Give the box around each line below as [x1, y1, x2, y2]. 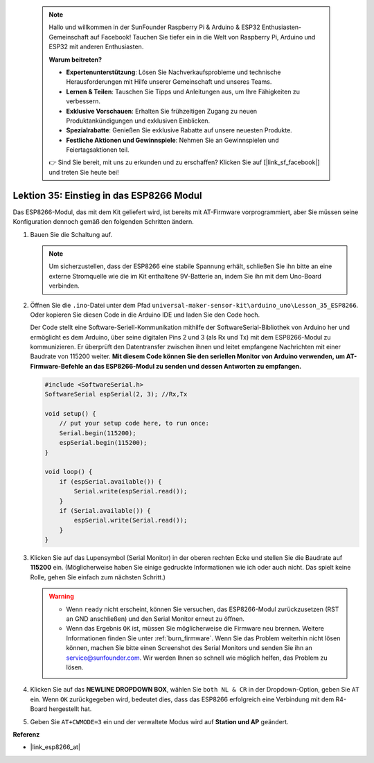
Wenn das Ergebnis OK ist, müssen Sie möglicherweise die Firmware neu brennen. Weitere [66, 624, 325, 633]
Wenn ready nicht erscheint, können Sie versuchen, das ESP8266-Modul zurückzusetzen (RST [66, 605, 339, 613]
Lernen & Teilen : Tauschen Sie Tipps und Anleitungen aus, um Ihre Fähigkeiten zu [66, 87, 301, 96]
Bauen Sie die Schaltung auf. [30, 230, 113, 238]
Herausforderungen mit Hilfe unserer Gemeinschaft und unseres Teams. [66, 78, 272, 86]
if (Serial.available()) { [59, 507, 152, 514]
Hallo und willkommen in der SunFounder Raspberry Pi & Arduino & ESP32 [48, 23, 260, 31]
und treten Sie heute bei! [48, 168, 119, 176]
